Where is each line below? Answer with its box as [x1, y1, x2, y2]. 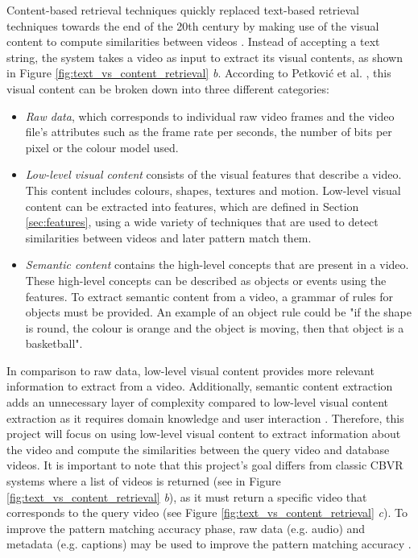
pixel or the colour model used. [25, 138, 179, 155]
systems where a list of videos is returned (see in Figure [6, 473, 281, 490]
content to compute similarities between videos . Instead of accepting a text [6, 33, 380, 50]
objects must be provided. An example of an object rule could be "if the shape [25, 304, 412, 320]
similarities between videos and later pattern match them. [25, 229, 312, 246]
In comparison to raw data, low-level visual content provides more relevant [6, 362, 375, 378]
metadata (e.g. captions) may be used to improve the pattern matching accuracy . [6, 535, 412, 552]
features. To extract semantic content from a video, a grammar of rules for [25, 287, 394, 304]
